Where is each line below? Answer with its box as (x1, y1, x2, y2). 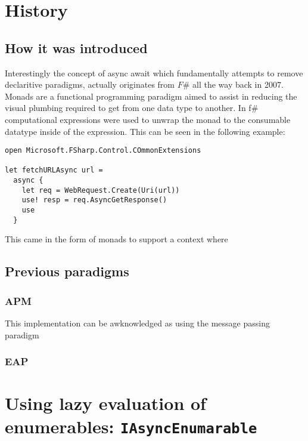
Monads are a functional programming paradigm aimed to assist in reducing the (5, 90, 297, 102)
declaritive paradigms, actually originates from (5, 78, 175, 91)
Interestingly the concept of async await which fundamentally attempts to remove (5, 66, 303, 79)
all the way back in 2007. (192, 78, 284, 91)
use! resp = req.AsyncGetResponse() (21, 196, 167, 205)
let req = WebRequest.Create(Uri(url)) (21, 186, 180, 195)
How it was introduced (5, 38, 148, 57)
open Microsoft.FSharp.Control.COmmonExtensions (5, 146, 201, 155)
